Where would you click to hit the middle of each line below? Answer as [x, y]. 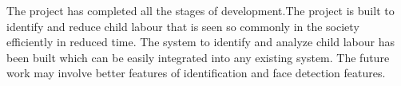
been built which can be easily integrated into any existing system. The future [198, 57]
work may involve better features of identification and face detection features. [196, 73]
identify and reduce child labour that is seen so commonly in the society [183, 26]
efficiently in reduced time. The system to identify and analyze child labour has [201, 42]
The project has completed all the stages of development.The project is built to [200, 10]
